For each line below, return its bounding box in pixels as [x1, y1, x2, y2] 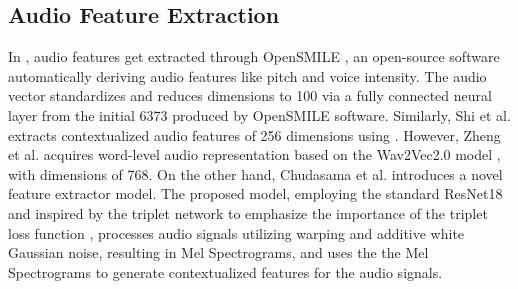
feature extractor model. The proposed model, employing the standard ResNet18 [8, 183, 503, 204]
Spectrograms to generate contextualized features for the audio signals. [8, 261, 443, 282]
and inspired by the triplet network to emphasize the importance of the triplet [8, 202, 488, 223]
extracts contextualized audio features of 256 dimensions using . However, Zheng [8, 124, 501, 145]
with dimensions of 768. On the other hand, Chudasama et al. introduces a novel [8, 163, 503, 184]
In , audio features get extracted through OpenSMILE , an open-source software [8, 46, 500, 67]
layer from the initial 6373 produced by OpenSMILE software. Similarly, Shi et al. [8, 104, 511, 125]
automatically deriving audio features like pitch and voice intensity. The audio [8, 65, 487, 86]
